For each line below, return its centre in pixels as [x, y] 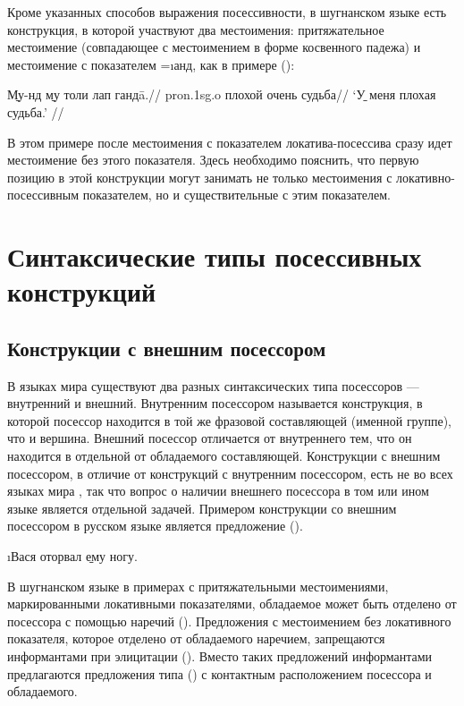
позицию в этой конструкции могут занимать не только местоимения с [200, 177]
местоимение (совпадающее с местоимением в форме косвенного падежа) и [214, 47]
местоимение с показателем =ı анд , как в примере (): [151, 64]
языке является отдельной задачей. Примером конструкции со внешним [202, 508]
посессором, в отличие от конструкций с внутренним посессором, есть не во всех [230, 473]
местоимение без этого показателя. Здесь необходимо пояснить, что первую [213, 160]
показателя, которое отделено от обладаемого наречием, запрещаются [196, 638]
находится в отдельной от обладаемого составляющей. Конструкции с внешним [224, 456]
